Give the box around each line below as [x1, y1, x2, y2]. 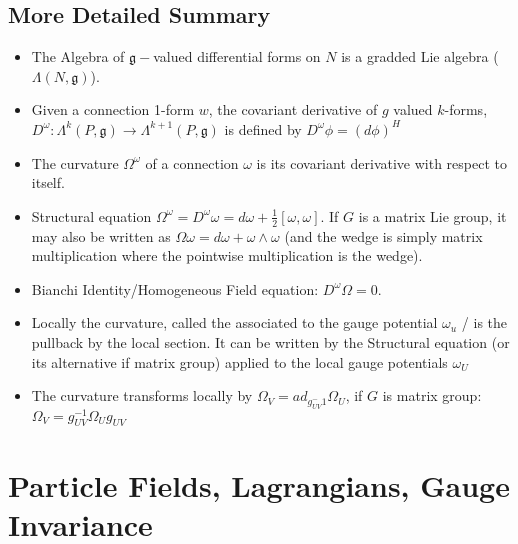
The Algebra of [31, 46, 125, 67]
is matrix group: [382, 385, 482, 406]
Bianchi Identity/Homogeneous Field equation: [31, 278, 319, 299]
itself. [31, 172, 65, 193]
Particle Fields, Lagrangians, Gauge [8, 464, 510, 505]
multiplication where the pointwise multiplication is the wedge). [31, 245, 423, 266]
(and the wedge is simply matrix [284, 225, 483, 246]
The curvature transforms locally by [31, 385, 253, 406]
